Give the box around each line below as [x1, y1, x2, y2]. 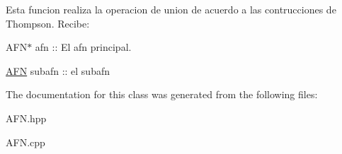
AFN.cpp [6, 134, 45, 149]
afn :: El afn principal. [35, 40, 132, 54]
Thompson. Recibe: [6, 16, 90, 30]
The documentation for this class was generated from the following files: [6, 87, 318, 102]
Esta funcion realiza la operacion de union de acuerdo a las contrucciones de [6, 2, 336, 16]
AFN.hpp [6, 110, 47, 125]
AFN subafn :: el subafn [6, 63, 110, 78]
